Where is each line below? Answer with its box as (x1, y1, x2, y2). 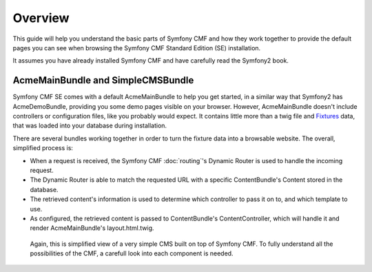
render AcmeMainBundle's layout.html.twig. (30, 224, 154, 232)
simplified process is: (12, 144, 74, 152)
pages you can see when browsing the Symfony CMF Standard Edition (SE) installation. (12, 43, 261, 52)
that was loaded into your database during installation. (12, 121, 167, 130)
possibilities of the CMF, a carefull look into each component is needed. (30, 249, 234, 258)
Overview (12, 10, 70, 25)
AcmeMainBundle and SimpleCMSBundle (12, 74, 194, 86)
